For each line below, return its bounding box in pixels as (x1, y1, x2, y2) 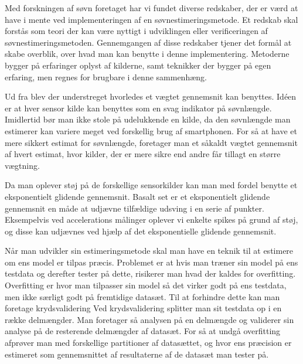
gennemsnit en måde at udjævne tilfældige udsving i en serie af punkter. (5, 202, 264, 214)
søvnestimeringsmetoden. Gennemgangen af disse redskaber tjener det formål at (5, 36, 292, 48)
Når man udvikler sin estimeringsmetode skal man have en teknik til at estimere (5, 244, 294, 257)
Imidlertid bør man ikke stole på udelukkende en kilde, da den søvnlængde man (5, 113, 291, 125)
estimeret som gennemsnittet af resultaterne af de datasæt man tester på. (5, 348, 269, 360)
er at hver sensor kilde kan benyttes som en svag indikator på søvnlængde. (5, 101, 272, 114)
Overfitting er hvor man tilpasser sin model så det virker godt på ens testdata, (5, 279, 287, 291)
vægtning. (5, 159, 40, 171)
